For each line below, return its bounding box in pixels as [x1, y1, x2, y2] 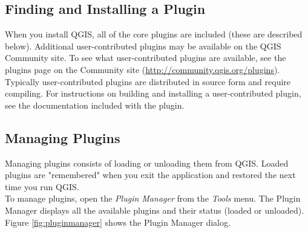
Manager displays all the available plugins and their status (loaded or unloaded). [5, 203, 304, 216]
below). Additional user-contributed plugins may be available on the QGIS [5, 39, 281, 52]
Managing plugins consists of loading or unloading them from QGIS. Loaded [5, 156, 289, 169]
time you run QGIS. [5, 180, 79, 193]
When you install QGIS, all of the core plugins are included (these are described [5, 28, 303, 40]
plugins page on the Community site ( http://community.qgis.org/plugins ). [5, 63, 280, 75]
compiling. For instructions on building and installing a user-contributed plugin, [5, 87, 301, 100]
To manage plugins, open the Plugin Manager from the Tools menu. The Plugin [5, 192, 301, 205]
